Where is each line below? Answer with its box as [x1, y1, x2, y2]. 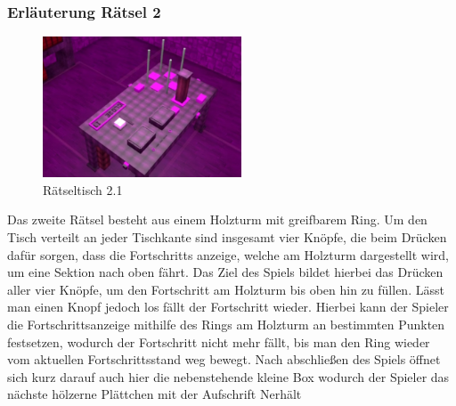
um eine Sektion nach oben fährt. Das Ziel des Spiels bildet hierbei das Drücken [7, 263, 444, 281]
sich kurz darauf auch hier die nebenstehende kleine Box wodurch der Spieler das [7, 367, 450, 386]
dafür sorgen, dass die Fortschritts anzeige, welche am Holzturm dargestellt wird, [7, 245, 449, 264]
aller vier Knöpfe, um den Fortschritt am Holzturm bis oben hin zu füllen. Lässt [7, 280, 444, 298]
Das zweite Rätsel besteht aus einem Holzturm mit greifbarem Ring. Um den [7, 210, 427, 229]
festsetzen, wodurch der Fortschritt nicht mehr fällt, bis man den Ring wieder [7, 332, 430, 351]
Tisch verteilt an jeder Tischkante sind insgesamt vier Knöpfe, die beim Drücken [7, 227, 447, 246]
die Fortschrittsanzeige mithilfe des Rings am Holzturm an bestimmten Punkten [7, 314, 445, 333]
